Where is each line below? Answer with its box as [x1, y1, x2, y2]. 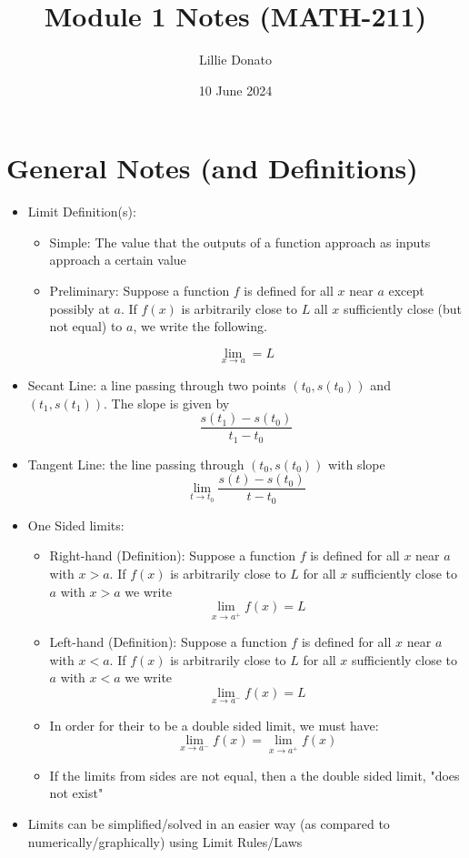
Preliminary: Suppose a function [49, 281, 230, 300]
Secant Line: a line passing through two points [27, 376, 286, 395]
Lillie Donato [198, 50, 273, 69]
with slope [328, 454, 385, 473]
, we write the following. [133, 317, 267, 336]
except [388, 281, 424, 300]
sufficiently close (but [343, 298, 463, 318]
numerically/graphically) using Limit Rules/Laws [27, 832, 303, 851]
